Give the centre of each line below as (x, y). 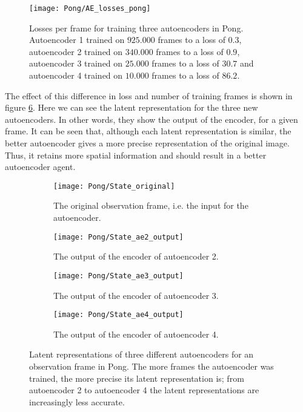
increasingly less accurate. (77, 401)
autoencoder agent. (40, 167)
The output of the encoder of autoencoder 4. (136, 334)
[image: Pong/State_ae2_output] (118, 237)
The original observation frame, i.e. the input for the (151, 205)
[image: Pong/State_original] (114, 186)
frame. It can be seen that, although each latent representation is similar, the (148, 131)
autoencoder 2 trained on (76, 51)
